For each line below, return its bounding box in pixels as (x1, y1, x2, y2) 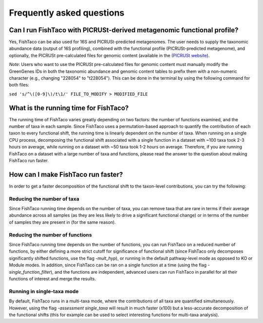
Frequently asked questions (9, 7, 125, 18)
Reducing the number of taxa (9, 195, 79, 202)
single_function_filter (9, 269, 51, 275)
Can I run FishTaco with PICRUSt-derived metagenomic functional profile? (9, 26, 239, 34)
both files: (9, 82, 29, 88)
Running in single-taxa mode (9, 288, 79, 295)
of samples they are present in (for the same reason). (9, 219, 116, 225)
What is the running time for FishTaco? (9, 104, 129, 112)
